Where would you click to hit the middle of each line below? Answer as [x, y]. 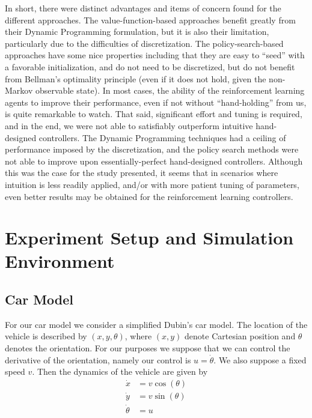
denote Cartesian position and [240, 336]
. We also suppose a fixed [260, 359]
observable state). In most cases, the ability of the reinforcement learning [170, 90]
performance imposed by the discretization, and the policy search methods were [152, 149]
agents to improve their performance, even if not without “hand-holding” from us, [156, 102]
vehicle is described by [46, 336]
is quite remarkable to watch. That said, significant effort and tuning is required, [154, 114]
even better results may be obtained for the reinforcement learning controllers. [149, 196]
